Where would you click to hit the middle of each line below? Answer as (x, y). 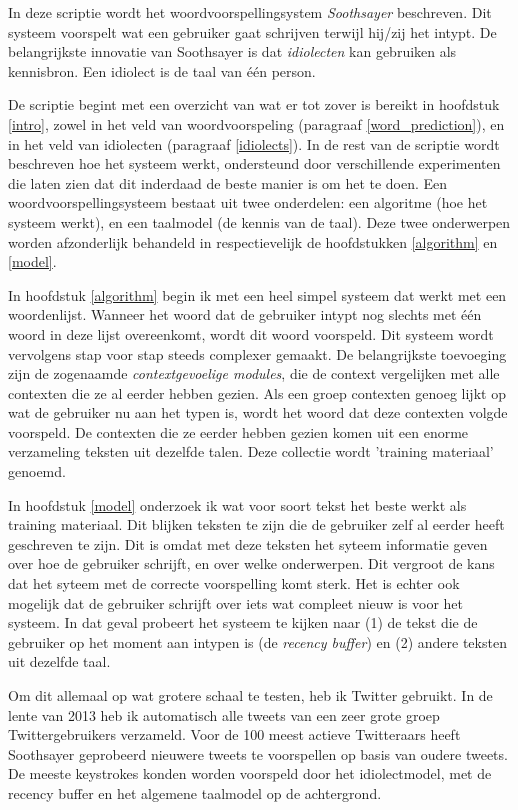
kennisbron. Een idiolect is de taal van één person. (162, 70)
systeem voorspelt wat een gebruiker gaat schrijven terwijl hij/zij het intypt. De (252, 31)
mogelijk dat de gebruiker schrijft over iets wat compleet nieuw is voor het (235, 602)
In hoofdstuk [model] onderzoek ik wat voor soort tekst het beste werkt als (237, 504)
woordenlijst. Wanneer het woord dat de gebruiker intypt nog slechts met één (245, 314)
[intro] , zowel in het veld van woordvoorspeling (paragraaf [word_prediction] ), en (256, 123)
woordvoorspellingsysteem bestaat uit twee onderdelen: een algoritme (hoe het (248, 202)
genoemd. (37, 471)
